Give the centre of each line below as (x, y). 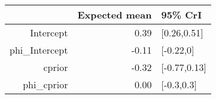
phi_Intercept (39, 50)
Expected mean (115, 15)
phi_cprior (45, 84)
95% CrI (182, 15)
